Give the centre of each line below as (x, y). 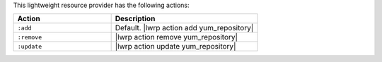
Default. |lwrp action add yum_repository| (184, 28)
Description (135, 19)
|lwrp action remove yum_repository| (176, 37)
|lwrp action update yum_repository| (175, 46)
